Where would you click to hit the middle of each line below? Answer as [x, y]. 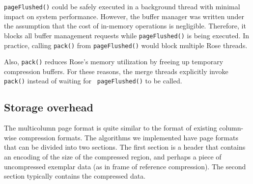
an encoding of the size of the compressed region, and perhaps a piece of [113, 157]
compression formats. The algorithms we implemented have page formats [128, 137]
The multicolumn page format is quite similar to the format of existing [111, 128]
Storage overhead [49, 107]
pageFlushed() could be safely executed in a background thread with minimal [122, 6]
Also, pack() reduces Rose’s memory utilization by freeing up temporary [114, 62]
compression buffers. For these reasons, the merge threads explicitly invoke [116, 71]
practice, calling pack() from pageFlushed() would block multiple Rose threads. [126, 45]
